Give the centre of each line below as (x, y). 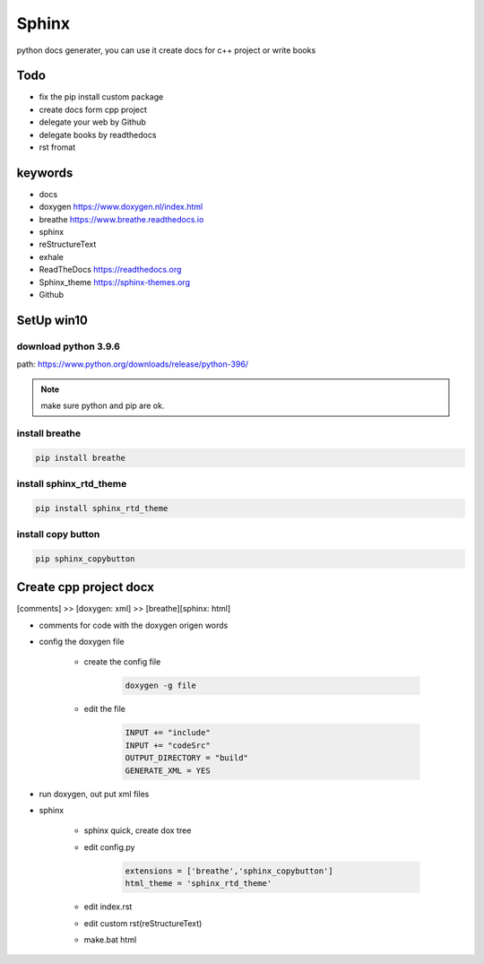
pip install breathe (80, 458)
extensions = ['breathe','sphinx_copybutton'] (229, 871)
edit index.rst (108, 907)
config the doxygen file (82, 642)
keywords (45, 173)
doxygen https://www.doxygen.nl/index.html (121, 207)
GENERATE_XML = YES (168, 770)
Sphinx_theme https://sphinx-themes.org (114, 282)
